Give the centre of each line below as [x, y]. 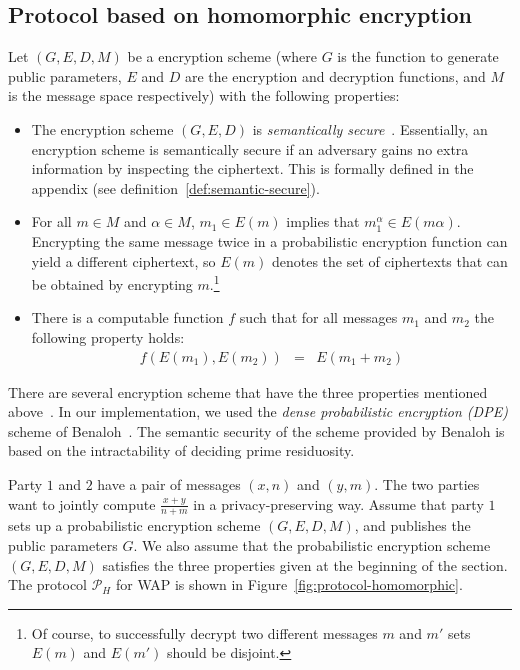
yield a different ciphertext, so [123, 260]
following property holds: [108, 336]
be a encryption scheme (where [222, 56]
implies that [323, 221]
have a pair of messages [169, 483]
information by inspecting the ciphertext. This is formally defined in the [252, 168]
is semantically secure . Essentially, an [370, 128]
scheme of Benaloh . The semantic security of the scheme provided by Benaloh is [256, 430]
